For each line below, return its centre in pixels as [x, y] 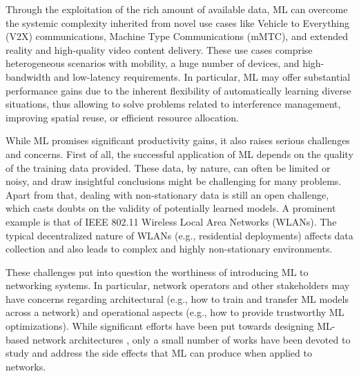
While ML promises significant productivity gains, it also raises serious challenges [178, 140]
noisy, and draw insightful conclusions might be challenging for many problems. [174, 181]
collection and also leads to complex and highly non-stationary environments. [169, 249]
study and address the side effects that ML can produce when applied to [159, 353]
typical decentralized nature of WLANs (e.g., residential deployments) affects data [179, 235]
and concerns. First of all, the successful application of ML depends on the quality [179, 154]
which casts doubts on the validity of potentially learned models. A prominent [171, 208]
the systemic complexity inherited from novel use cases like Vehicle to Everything [178, 22]
